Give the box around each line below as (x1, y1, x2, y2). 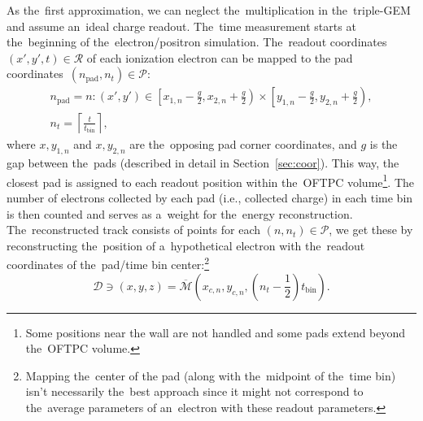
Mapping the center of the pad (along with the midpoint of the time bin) (25, 367, 396, 384)
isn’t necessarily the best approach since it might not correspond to (25, 383, 364, 400)
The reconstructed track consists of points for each (7, 221, 261, 238)
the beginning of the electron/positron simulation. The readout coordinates (7, 33, 387, 50)
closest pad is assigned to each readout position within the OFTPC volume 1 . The (7, 171, 415, 190)
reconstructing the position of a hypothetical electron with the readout (7, 237, 365, 254)
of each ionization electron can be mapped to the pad (86, 49, 353, 66)
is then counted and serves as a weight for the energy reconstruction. (7, 205, 353, 222)
